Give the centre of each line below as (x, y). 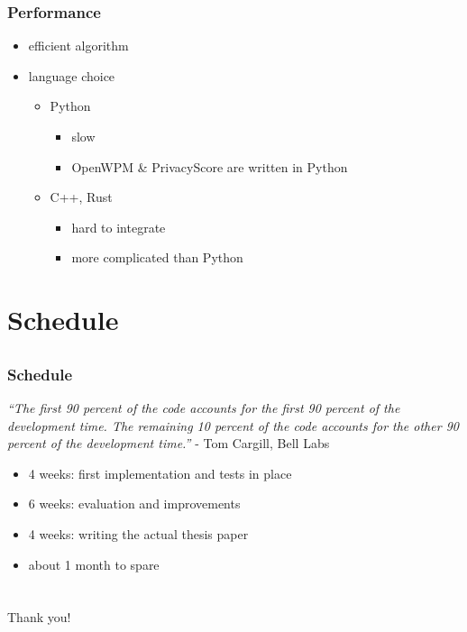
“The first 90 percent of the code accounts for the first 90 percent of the (204, 408)
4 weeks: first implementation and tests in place (160, 473)
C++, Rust (81, 197)
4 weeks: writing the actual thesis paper (138, 534)
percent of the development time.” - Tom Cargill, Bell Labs (169, 443)
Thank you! (39, 617)
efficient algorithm (78, 46)
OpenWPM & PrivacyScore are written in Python (210, 166)
